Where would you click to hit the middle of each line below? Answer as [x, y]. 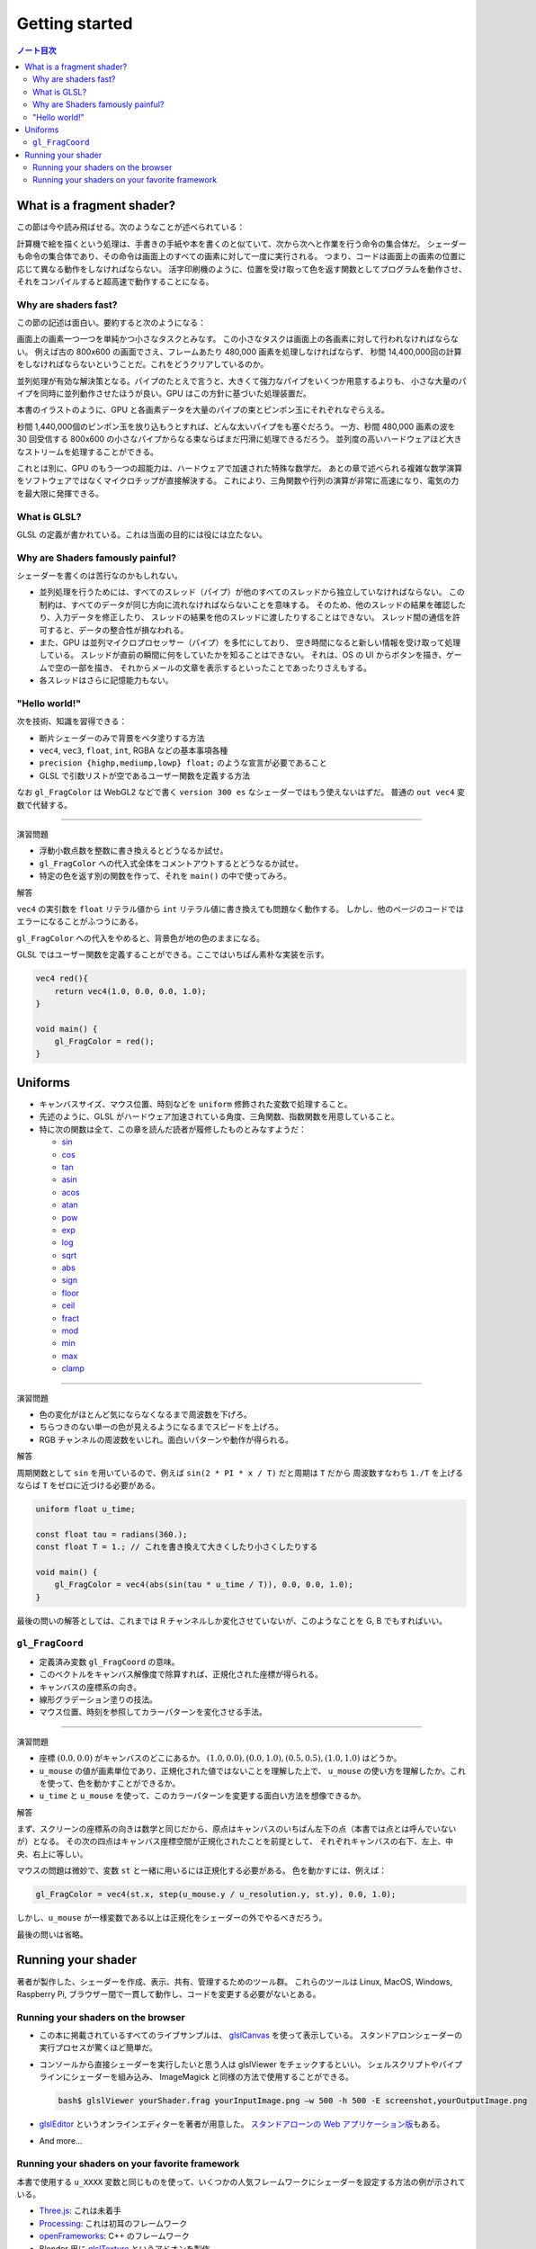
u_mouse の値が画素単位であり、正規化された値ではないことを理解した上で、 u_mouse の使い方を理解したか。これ [253, 1770]
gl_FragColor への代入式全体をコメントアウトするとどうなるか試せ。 [171, 863]
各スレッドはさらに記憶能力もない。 [106, 680]
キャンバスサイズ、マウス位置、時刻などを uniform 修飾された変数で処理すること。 [196, 1104]
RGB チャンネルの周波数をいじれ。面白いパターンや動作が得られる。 [166, 1439]
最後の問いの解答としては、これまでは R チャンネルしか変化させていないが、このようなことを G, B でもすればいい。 [232, 1620]
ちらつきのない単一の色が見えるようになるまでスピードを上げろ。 [161, 1427]
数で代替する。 [44, 804]
